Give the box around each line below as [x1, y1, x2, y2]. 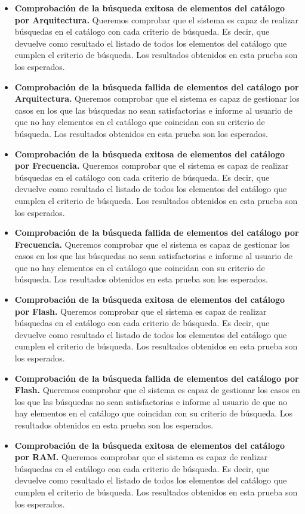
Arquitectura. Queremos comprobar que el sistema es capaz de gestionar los [14, 92, 300, 105]
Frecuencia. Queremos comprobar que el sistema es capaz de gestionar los [14, 238, 290, 250]
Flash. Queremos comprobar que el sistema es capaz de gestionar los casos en [14, 384, 300, 396]
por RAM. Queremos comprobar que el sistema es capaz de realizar [14, 451, 268, 463]
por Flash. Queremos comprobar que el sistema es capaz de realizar [14, 305, 267, 317]
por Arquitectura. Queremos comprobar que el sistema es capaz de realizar [14, 13, 298, 26]
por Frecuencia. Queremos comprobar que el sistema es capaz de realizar [14, 159, 289, 172]
